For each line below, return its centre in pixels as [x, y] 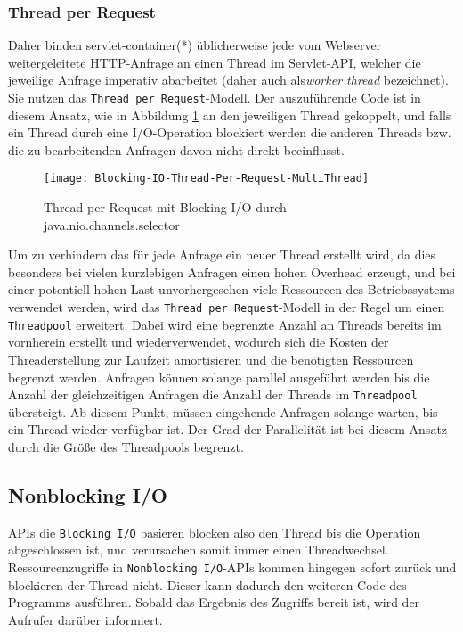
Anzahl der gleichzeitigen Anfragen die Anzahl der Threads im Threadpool [213, 394]
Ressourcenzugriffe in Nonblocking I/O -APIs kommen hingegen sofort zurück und [232, 567]
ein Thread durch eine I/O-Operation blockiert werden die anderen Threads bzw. [230, 132]
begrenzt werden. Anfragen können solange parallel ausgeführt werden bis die [219, 377]
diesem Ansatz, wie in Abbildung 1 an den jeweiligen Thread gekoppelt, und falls [230, 115]
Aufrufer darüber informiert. [85, 619]
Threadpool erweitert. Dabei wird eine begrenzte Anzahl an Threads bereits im [225, 324]
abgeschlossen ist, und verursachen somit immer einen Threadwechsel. [199, 550]
